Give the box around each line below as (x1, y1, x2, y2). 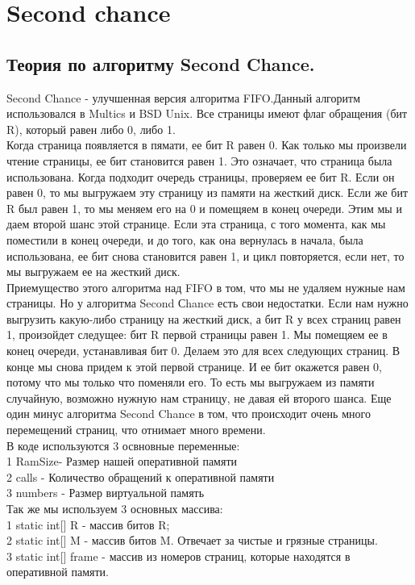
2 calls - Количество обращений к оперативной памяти (6, 468, 275, 485)
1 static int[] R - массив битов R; (6, 516, 170, 533)
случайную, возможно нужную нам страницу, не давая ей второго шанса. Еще (6, 389, 392, 406)
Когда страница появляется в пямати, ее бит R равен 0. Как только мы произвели (6, 136, 407, 153)
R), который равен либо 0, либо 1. (6, 120, 176, 137)
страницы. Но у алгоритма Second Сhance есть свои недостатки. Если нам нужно (6, 295, 409, 311)
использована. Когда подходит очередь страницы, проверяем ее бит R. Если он (6, 168, 395, 185)
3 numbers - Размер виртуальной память (6, 484, 205, 501)
